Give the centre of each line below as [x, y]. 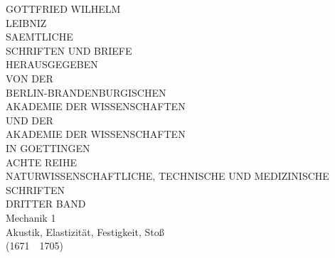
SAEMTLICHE [39, 37]
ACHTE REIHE [41, 162]
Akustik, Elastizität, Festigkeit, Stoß [85, 231]
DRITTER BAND [46, 204]
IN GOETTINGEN [48, 147]
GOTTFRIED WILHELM [63, 9]
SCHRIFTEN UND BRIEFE [69, 50]
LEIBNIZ [26, 22]
